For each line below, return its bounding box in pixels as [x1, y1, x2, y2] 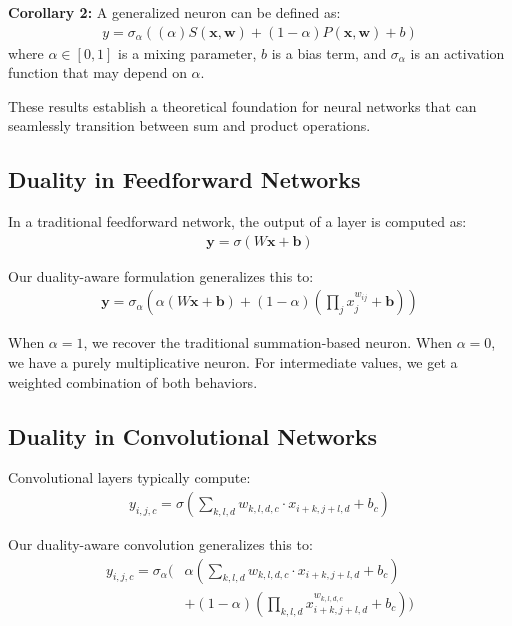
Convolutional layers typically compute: [8, 467, 251, 488]
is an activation [410, 42, 505, 63]
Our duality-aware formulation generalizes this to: [8, 265, 314, 286]
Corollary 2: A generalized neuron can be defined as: [8, 2, 341, 22]
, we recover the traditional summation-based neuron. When [83, 332, 453, 353]
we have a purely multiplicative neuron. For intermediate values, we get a [8, 352, 458, 373]
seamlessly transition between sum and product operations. [8, 115, 371, 136]
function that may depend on [8, 62, 187, 83]
